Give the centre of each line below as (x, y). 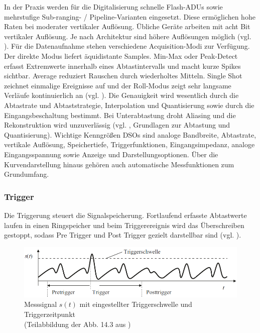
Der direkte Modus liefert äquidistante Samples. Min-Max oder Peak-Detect (121, 55)
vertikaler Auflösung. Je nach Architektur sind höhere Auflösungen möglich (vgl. (128, 36)
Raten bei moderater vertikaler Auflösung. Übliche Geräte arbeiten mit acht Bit (127, 26)
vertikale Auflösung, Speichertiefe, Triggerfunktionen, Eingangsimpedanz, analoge (129, 144)
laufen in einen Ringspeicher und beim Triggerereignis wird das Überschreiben (124, 225)
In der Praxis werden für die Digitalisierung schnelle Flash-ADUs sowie (113, 7)
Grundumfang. (27, 174)
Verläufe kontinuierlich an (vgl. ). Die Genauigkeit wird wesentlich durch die (121, 95)
